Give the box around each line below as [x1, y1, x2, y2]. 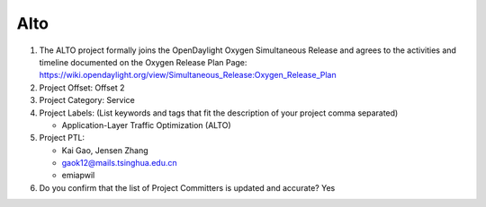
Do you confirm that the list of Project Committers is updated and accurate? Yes [39, 182, 336, 193]
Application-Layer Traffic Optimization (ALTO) [61, 119, 231, 130]
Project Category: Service [39, 95, 135, 106]
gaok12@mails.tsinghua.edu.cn [61, 158, 177, 168]
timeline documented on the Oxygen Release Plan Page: [39, 56, 247, 67]
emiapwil [61, 170, 95, 181]
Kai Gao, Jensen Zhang [61, 144, 148, 156]
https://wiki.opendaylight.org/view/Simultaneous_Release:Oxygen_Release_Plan [39, 70, 337, 81]
